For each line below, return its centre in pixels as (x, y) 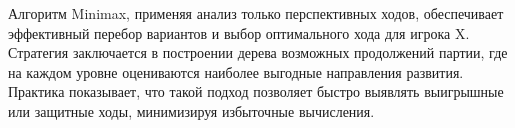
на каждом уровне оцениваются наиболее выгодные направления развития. (236, 71)
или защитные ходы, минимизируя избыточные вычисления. (191, 110)
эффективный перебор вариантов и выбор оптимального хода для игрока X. (239, 32)
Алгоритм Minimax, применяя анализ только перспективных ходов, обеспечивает (256, 13)
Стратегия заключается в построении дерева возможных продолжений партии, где (258, 52)
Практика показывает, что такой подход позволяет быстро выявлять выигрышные (256, 91)
